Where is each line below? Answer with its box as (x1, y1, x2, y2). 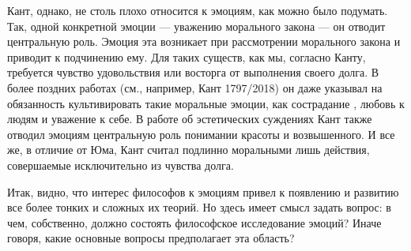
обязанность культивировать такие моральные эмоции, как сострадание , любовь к (7, 95, 405, 111)
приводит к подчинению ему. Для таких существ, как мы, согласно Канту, (7, 48, 366, 65)
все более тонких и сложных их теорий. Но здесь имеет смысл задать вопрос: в (7, 199, 391, 215)
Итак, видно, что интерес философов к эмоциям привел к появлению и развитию (7, 183, 399, 200)
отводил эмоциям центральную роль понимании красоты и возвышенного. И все (7, 126, 395, 142)
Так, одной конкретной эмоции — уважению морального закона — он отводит (7, 17, 386, 34)
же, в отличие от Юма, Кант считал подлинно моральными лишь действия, (7, 141, 370, 158)
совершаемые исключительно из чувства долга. (7, 156, 234, 173)
